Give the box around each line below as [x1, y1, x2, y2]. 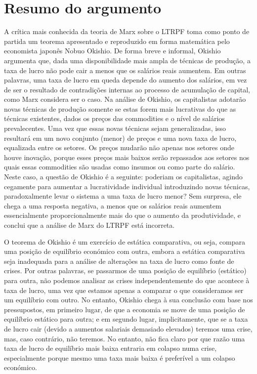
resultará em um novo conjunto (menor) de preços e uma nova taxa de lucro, [4, 132, 237, 143]
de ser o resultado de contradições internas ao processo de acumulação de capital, [4, 84, 250, 94]
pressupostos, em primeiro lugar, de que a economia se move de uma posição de [4, 304, 245, 314]
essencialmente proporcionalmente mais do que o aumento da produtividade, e [4, 210, 241, 220]
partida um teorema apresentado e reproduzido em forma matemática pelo [4, 36, 230, 46]
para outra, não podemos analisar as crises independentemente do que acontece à [4, 275, 250, 285]
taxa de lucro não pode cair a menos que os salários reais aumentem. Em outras [4, 65, 246, 75]
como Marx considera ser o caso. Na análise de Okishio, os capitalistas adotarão [4, 94, 246, 104]
